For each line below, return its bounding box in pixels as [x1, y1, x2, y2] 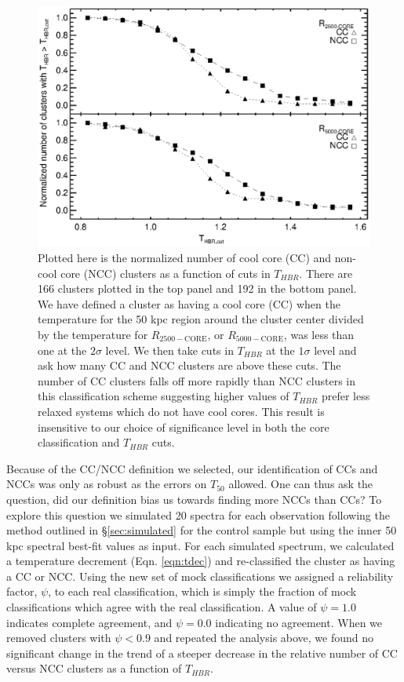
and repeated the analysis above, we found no [154, 629, 374, 646]
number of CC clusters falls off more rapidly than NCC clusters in [38, 372, 356, 388]
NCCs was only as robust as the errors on [6, 476, 207, 492]
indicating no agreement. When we [215, 614, 383, 630]
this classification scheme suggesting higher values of [38, 388, 289, 404]
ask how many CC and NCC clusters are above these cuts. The [38, 357, 341, 374]
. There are [299, 264, 353, 281]
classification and [38, 434, 120, 450]
